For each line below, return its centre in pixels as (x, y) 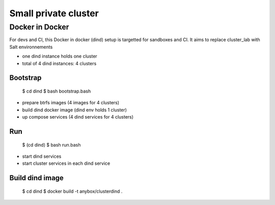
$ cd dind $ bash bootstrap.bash (57, 91)
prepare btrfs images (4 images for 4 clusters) (71, 103)
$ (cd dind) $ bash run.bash (51, 144)
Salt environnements (31, 47)
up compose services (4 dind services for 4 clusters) (78, 117)
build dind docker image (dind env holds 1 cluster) (75, 110)
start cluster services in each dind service (66, 163)
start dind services (42, 156)
